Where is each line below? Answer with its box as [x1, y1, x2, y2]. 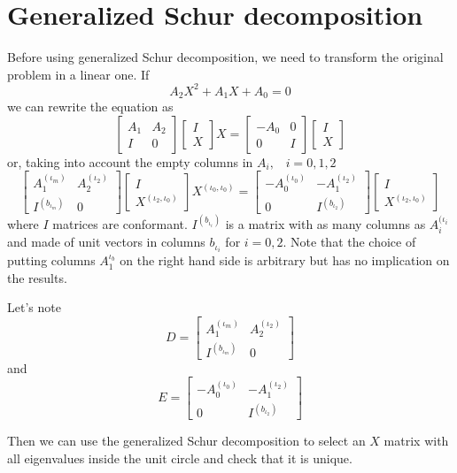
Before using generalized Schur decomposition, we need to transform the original [7, 48, 444, 66]
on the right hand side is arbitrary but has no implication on [120, 251, 450, 270]
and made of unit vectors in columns [7, 233, 205, 251]
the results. [7, 268, 67, 286]
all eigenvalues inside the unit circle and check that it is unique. [7, 448, 352, 467]
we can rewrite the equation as [7, 97, 174, 116]
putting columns [7, 251, 96, 270]
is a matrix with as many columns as [225, 214, 426, 233]
